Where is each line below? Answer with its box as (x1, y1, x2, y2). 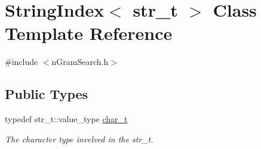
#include (5, 55, 38, 68)
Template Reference (5, 21, 173, 45)
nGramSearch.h (51, 55, 109, 68)
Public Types (5, 85, 88, 103)
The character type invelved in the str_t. (5, 132, 153, 145)
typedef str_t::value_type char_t (5, 113, 128, 125)
